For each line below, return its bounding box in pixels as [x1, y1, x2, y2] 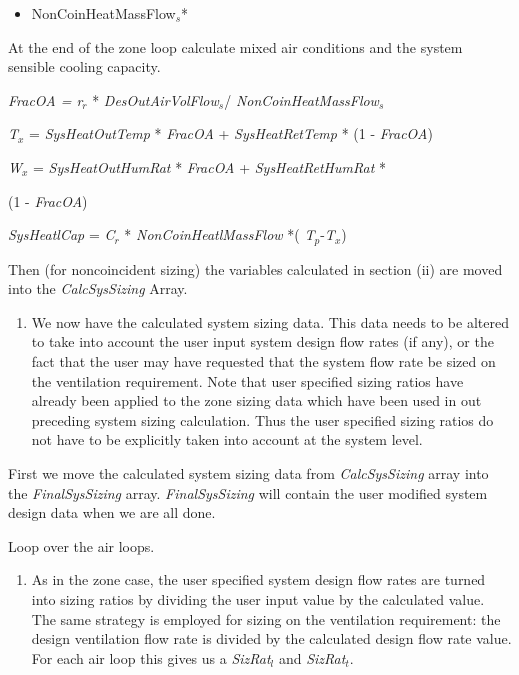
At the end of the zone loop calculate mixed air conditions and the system [8, 36, 463, 57]
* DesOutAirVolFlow [92, 89, 219, 110]
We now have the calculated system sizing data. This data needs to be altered [31, 311, 509, 332]
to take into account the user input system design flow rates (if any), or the [31, 331, 494, 352]
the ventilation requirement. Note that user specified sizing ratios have [31, 370, 464, 391]
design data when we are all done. [8, 502, 216, 523]
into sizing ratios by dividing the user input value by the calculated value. [31, 588, 485, 609]
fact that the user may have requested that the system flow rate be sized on [31, 350, 496, 371]
